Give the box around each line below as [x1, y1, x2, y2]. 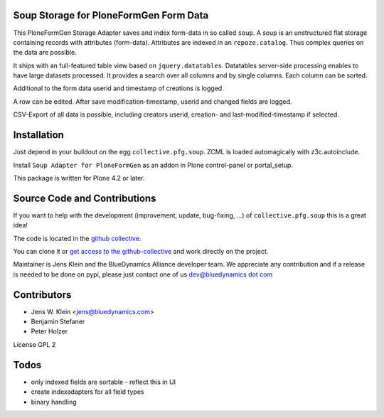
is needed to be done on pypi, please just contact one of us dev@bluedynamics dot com [13, 270, 273, 279]
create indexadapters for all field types [31, 387, 144, 396]
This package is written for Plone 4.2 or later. [13, 173, 145, 182]
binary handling [31, 397, 78, 406]
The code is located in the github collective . [13, 234, 142, 242]
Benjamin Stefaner [31, 317, 85, 326]
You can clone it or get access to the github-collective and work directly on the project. [13, 247, 269, 256]
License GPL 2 [13, 340, 56, 348]
